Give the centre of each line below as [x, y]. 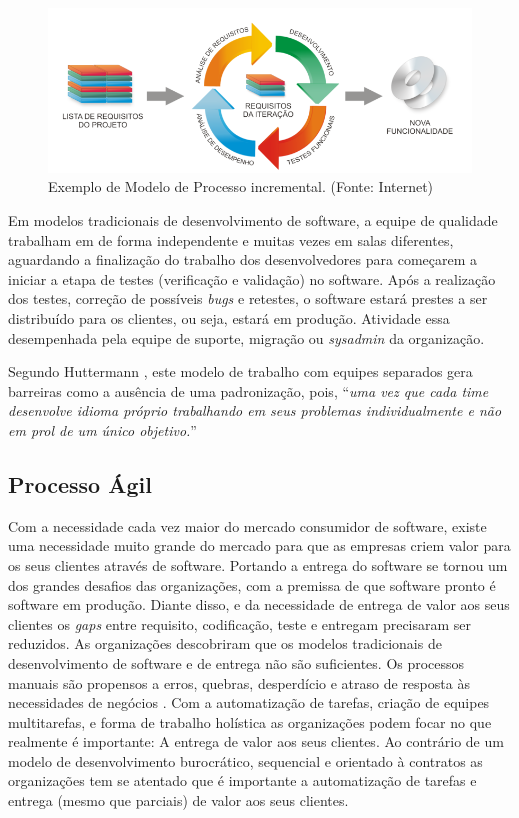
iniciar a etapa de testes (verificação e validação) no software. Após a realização [252, 278]
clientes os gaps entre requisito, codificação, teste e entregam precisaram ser [240, 623]
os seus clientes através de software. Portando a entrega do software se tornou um [258, 564]
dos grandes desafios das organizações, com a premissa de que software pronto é [252, 584]
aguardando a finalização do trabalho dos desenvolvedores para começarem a [243, 259]
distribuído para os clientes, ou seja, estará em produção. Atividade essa [229, 317]
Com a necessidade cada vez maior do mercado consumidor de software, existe [247, 525]
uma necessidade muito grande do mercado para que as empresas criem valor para [259, 545]
